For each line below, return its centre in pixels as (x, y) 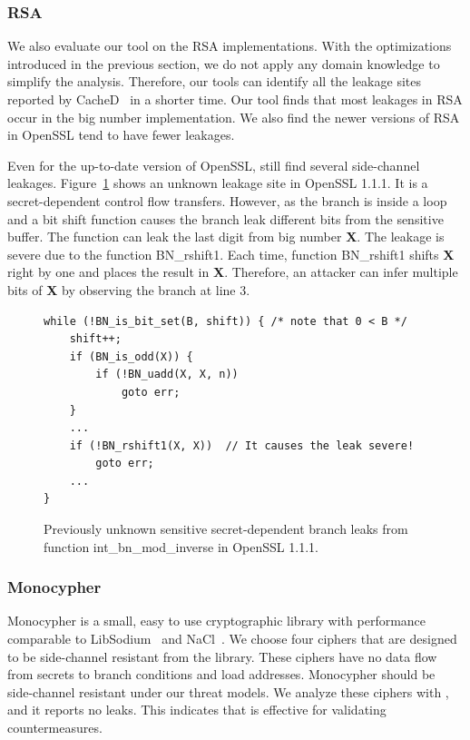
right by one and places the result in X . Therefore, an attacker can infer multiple (233, 272)
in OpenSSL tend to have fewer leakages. (121, 135)
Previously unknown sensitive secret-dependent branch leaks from (226, 529)
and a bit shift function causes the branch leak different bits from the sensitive (225, 218)
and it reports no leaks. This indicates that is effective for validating (197, 710)
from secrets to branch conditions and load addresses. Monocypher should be (221, 674)
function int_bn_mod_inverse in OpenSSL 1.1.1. (181, 546)
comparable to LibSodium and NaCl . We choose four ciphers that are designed (232, 639)
